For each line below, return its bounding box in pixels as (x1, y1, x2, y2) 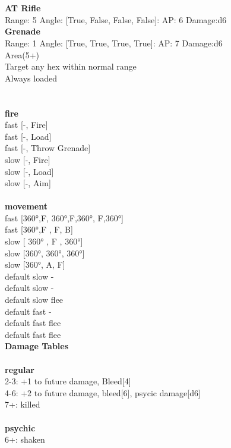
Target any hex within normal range (5, 60, 137, 73)
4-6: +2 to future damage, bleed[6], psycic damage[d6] (5, 386, 201, 399)
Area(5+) (5, 48, 39, 61)
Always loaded (5, 71, 57, 84)
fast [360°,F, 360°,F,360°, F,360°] (5, 211, 124, 224)
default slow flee (5, 293, 64, 306)
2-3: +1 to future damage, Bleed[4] (5, 375, 131, 387)
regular (5, 363, 34, 375)
